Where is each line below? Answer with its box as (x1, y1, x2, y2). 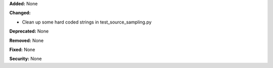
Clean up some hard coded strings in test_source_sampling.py (22, 19, 152, 25)
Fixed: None (9, 46, 35, 52)
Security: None (9, 55, 42, 62)
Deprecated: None (9, 28, 49, 34)
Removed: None (9, 37, 44, 43)
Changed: (9, 10, 31, 16)
